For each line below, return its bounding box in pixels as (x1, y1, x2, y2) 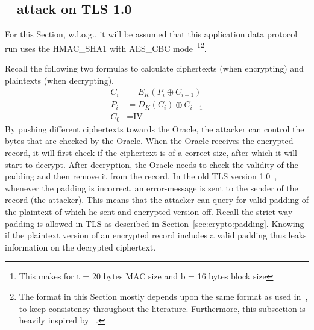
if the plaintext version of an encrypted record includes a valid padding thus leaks (5, 229, 307, 241)
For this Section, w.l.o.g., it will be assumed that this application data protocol (5, 28, 298, 40)
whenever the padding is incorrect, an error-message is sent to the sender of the (5, 181, 298, 194)
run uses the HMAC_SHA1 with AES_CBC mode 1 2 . (5, 40, 207, 54)
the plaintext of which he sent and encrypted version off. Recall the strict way (5, 205, 293, 217)
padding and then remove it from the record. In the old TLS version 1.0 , (5, 170, 277, 182)
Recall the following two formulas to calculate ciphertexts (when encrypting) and (5, 62, 304, 75)
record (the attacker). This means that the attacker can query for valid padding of (5, 193, 309, 206)
